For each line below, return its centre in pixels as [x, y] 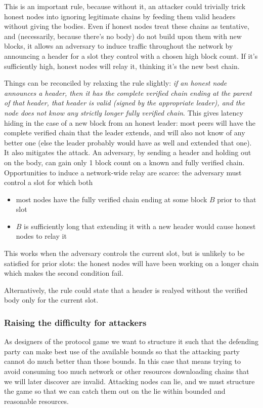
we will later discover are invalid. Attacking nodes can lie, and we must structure [129, 381]
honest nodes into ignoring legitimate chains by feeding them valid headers [120, 16]
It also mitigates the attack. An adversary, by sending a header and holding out [128, 152]
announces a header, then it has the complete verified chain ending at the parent [128, 92]
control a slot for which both [49, 182]
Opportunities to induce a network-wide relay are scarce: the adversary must [123, 172]
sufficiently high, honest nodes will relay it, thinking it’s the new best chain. [122, 66]
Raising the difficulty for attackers [75, 322]
